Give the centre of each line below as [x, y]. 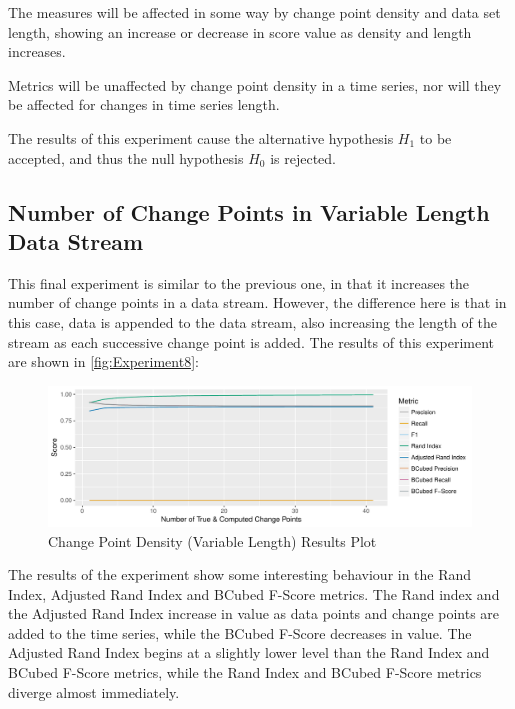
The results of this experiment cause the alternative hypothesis [201, 137]
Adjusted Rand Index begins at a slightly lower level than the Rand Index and [249, 652]
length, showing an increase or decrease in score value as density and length [240, 31]
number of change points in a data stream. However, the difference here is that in [257, 302]
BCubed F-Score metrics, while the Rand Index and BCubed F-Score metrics [245, 672]
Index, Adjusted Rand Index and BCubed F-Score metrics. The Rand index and [254, 593]
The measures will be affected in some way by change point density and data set [254, 12]
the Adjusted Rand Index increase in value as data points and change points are [254, 613]
